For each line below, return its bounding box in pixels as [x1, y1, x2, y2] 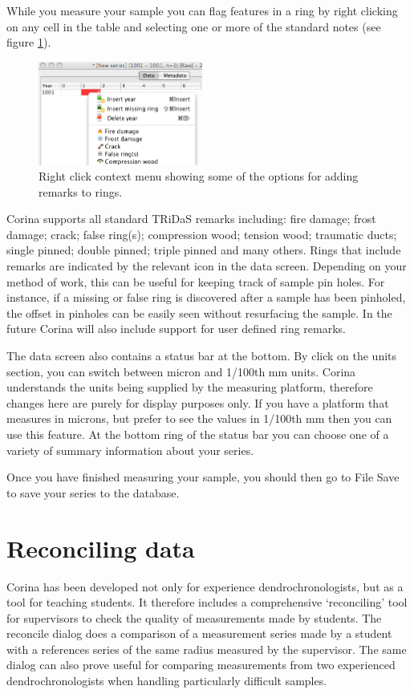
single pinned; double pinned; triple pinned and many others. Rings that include [6, 241, 401, 258]
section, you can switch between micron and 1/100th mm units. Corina [6, 363, 356, 379]
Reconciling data [6, 531, 195, 564]
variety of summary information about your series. [6, 441, 254, 458]
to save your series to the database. [6, 484, 180, 501]
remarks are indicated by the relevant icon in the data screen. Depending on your [6, 258, 407, 274]
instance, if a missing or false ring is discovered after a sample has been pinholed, [6, 289, 406, 306]
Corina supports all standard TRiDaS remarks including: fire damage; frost [6, 210, 376, 227]
